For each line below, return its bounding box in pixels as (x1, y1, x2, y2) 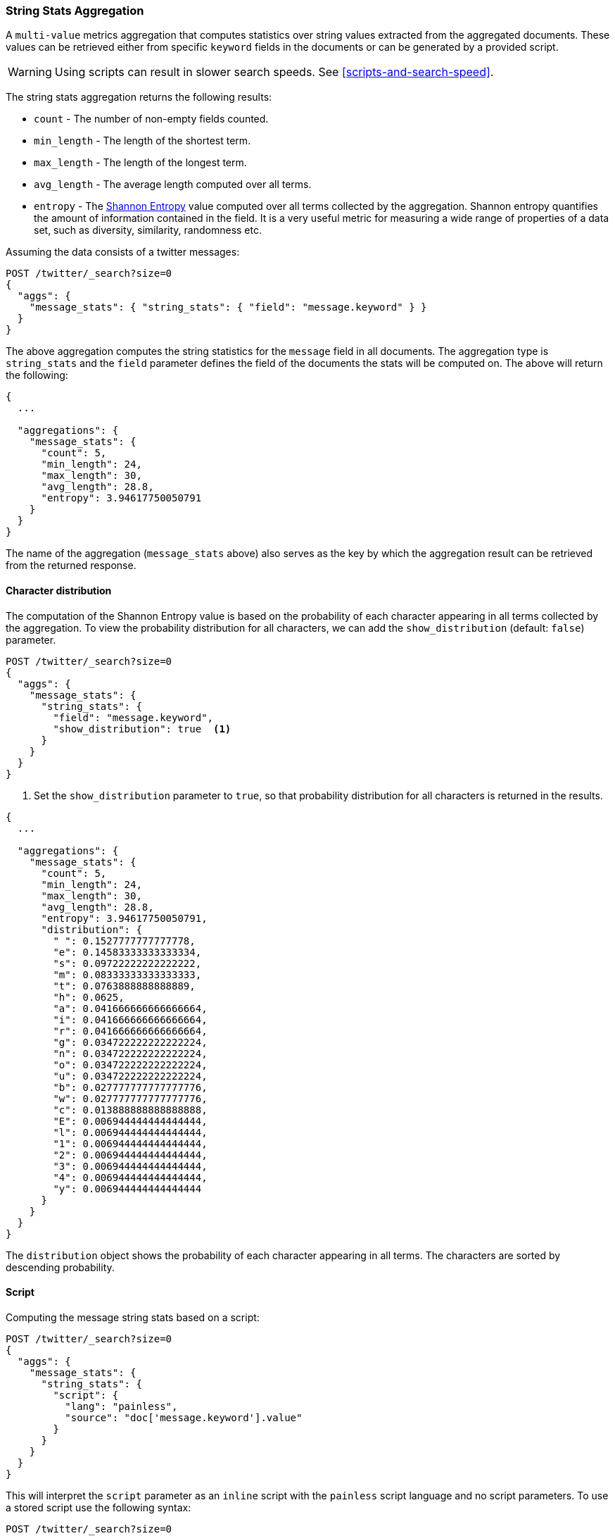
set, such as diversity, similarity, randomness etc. (34, 224, 262, 237)
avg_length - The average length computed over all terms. (34, 178, 312, 191)
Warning (8, 65, 52, 80)
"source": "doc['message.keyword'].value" (65, 1411, 303, 1423)
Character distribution (6, 584, 112, 597)
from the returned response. (6, 559, 137, 572)
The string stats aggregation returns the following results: (6, 91, 272, 104)
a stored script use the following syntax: (6, 1501, 191, 1513)
